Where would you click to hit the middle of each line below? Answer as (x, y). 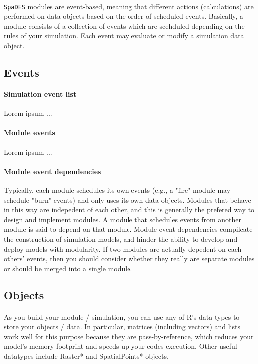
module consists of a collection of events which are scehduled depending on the (124, 26)
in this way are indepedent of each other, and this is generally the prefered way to (129, 210)
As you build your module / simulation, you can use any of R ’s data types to (122, 317)
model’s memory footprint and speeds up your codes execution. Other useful (121, 346)
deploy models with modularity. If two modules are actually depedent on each (123, 248)
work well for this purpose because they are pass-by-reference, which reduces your (129, 336)
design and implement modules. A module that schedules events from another (123, 219)
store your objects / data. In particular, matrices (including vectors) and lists (122, 326)
